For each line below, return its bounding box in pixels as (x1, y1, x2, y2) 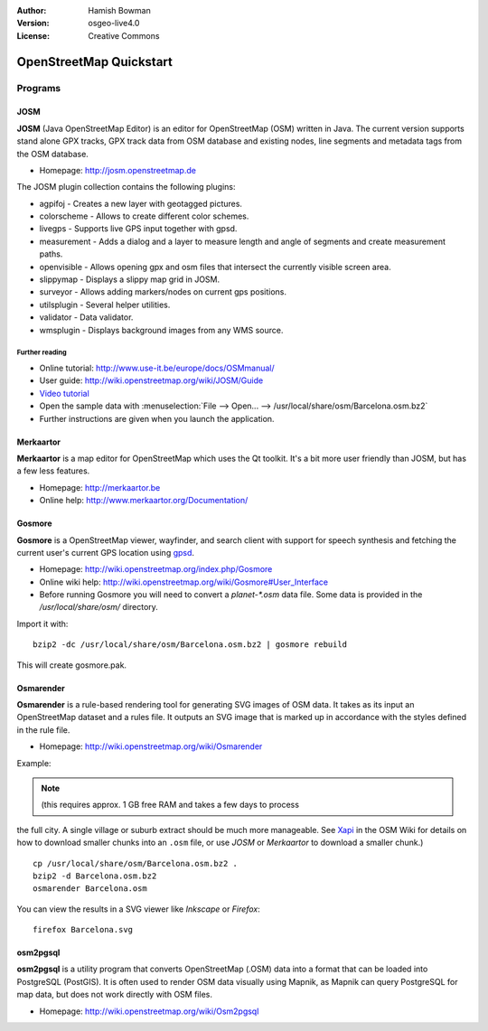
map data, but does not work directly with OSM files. (16, 989, 212, 1000)
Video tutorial (39, 388, 89, 398)
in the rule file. (16, 724, 70, 736)
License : (16, 30, 50, 41)
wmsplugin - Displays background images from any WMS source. (39, 324, 284, 335)
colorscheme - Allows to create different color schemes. (39, 211, 249, 221)
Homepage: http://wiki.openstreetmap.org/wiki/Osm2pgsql (39, 1006, 259, 1017)
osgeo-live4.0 (88, 18, 140, 29)
